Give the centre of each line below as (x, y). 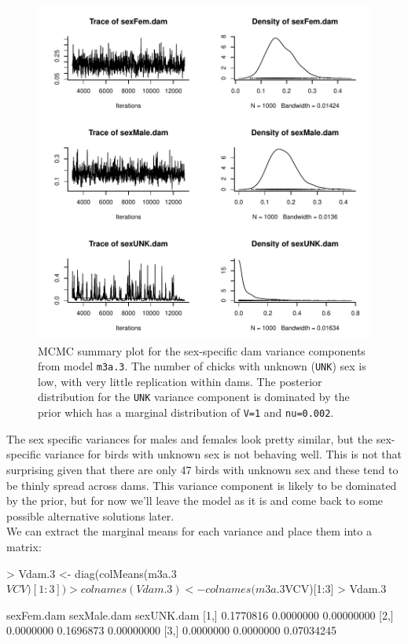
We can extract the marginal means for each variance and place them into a (189, 531)
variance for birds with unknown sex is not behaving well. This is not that (223, 454)
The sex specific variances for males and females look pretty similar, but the (190, 438)
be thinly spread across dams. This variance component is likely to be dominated (202, 485)
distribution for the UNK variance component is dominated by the (194, 397)
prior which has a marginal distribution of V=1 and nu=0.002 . (186, 412)
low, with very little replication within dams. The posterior (180, 381)
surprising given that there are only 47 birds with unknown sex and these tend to (202, 469)
